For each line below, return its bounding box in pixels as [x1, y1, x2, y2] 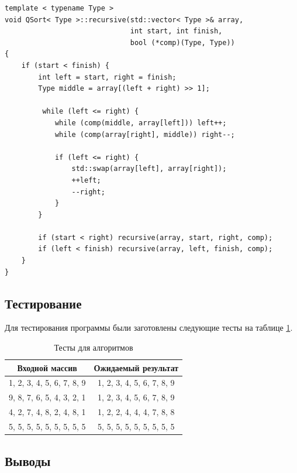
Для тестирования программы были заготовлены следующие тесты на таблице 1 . [5, 321, 293, 334]
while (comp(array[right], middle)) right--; [54, 130, 235, 139]
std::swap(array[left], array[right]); [71, 164, 227, 173]
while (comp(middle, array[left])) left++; [54, 118, 227, 127]
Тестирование [5, 294, 82, 312]
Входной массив [17, 361, 77, 373]
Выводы [5, 451, 51, 469]
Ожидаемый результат [94, 361, 179, 373]
